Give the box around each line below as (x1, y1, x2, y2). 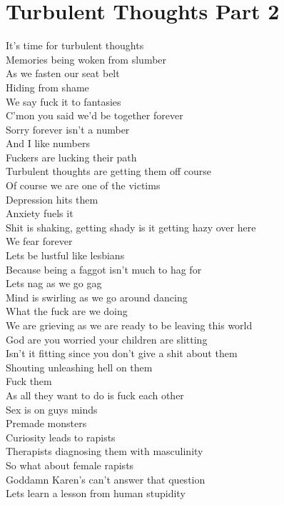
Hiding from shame (6, 79, 89, 94)
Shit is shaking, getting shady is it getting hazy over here (6, 219, 256, 234)
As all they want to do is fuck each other (6, 387, 184, 402)
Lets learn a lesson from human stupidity (6, 486, 186, 501)
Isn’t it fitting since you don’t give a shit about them (6, 346, 238, 361)
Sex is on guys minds (6, 401, 98, 416)
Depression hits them (6, 191, 98, 206)
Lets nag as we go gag (6, 276, 102, 291)
